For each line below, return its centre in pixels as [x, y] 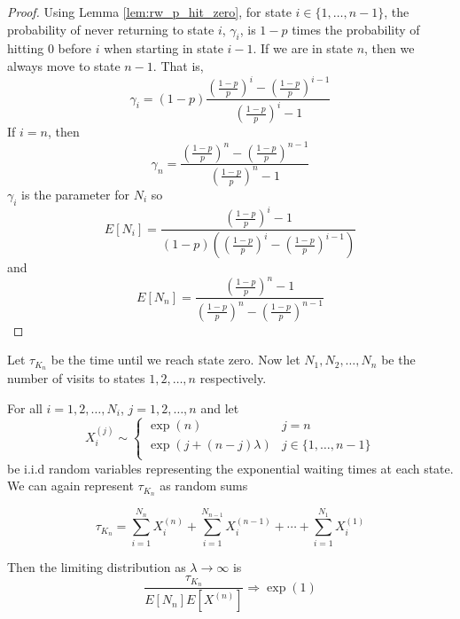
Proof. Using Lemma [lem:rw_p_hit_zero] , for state [149, 12]
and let [220, 407]
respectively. [233, 378]
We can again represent [70, 486]
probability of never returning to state [111, 29]
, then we [390, 48]
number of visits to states [76, 378]
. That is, [178, 65]
